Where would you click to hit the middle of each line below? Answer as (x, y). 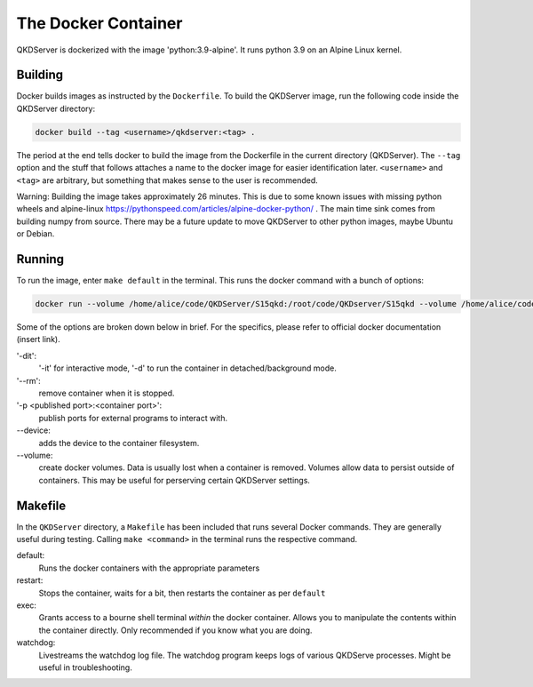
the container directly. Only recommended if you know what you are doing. (175, 630)
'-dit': (27, 355)
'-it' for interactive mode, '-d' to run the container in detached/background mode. (187, 368)
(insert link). (39, 340)
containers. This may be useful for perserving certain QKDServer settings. (175, 480)
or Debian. (36, 234)
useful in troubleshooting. (85, 667)
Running (40, 259)
